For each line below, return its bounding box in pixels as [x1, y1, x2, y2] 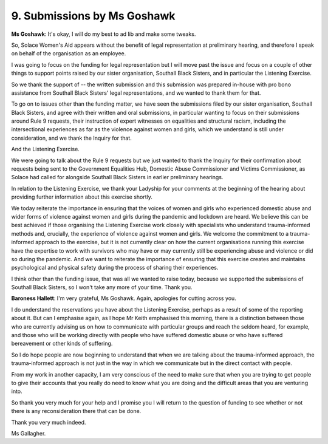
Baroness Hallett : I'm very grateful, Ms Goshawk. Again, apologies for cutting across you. [11, 295, 236, 302]
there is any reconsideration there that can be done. [11, 408, 142, 415]
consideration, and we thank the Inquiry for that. [11, 134, 132, 142]
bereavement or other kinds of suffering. [11, 340, 113, 347]
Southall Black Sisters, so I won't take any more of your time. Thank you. [11, 284, 193, 291]
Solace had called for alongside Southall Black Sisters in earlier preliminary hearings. [11, 174, 224, 181]
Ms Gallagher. [11, 429, 46, 437]
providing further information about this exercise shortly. [11, 193, 153, 200]
